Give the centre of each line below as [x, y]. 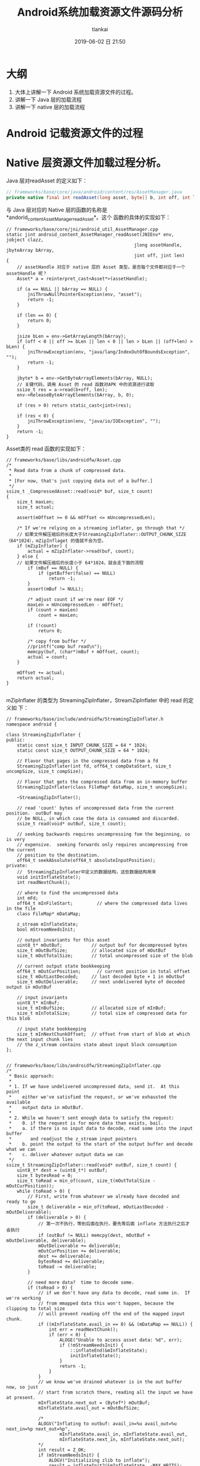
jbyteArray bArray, [30, 251]
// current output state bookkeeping [64, 967]
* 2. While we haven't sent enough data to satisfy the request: [91, 1118]
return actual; [36, 678]
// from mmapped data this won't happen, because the [106, 1304]
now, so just [22, 1387]
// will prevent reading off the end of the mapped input [111, 1314]
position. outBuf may [34, 813]
